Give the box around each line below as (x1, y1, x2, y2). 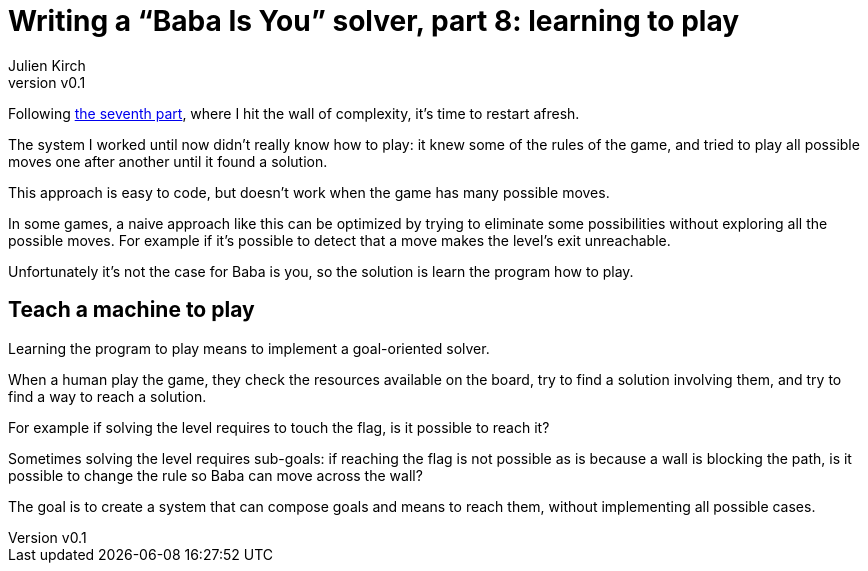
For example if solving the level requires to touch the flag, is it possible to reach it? (8, 418, 550, 436)
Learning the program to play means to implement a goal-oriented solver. (8, 339, 490, 357)
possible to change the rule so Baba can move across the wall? (8, 466, 423, 484)
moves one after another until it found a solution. (8, 152, 328, 170)
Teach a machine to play (8, 297, 255, 323)
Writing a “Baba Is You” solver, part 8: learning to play (8, 4, 740, 38)
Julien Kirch (8, 56, 86, 74)
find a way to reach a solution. (8, 387, 207, 405)
